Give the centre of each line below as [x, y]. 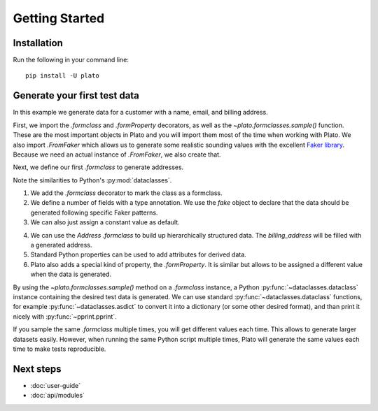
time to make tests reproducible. [59, 349]
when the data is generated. [71, 274]
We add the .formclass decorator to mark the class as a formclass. [127, 193]
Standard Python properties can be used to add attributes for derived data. [138, 254]
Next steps [37, 369]
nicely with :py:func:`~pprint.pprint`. [65, 316]
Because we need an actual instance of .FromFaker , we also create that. [117, 154]
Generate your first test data [76, 95]
